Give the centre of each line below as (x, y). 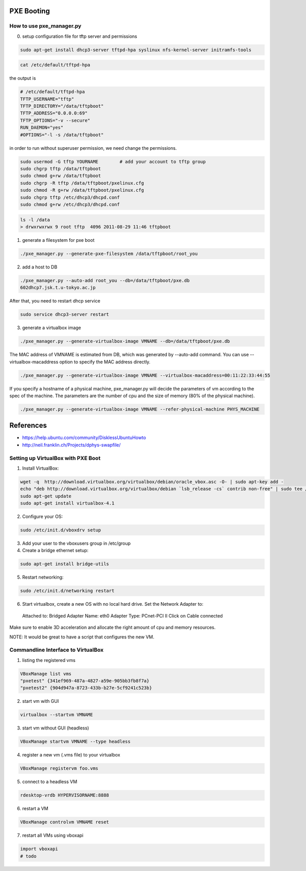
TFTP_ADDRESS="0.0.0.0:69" (54, 113)
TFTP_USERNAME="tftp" (47, 99)
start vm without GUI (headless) (56, 728)
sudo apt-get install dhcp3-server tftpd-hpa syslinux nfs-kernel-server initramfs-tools (136, 50)
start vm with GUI (41, 701)
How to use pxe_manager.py (45, 26)
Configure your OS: (43, 517)
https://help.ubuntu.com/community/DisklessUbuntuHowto (84, 438)
